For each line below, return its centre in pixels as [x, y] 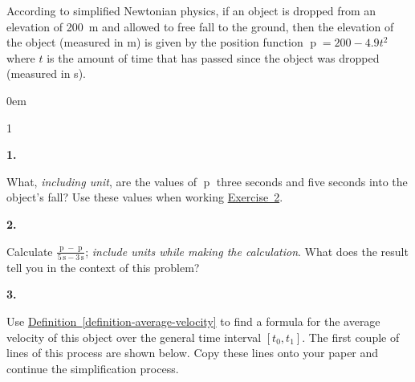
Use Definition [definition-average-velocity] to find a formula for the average [193, 321]
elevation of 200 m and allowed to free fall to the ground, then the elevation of [200, 26]
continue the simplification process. [93, 368]
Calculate [30, 251]
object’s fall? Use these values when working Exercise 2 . [145, 197]
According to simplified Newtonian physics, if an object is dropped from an [191, 10]
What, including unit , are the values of [102, 181]
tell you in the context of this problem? [103, 267]
